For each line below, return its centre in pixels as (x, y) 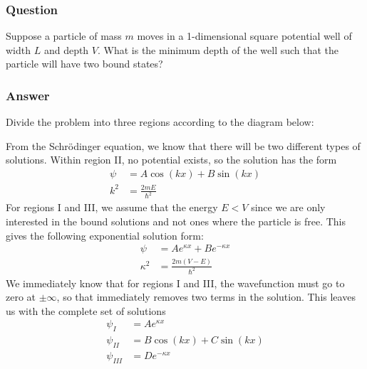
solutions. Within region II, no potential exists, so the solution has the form (171, 160)
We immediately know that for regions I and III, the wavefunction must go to (175, 283)
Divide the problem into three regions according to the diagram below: (160, 122)
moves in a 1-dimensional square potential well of (244, 36)
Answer (28, 95)
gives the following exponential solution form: (105, 235)
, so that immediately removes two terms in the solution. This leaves (206, 297)
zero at (21, 297)
